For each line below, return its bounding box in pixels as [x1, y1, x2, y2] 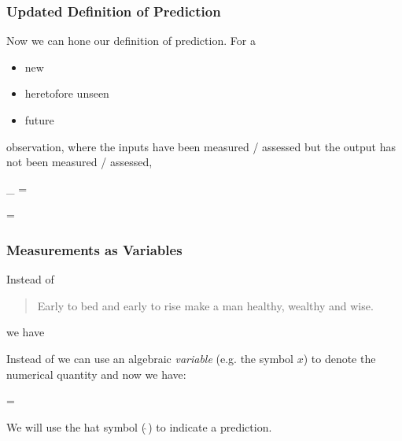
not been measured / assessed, [6, 154, 153, 170]
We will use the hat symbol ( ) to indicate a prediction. [6, 418, 272, 435]
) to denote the [303, 350, 376, 366]
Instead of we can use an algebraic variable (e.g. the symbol [6, 350, 293, 366]
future [24, 112, 54, 128]
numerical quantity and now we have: [6, 365, 186, 382]
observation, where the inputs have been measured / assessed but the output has [6, 138, 396, 154]
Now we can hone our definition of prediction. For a [6, 32, 256, 49]
